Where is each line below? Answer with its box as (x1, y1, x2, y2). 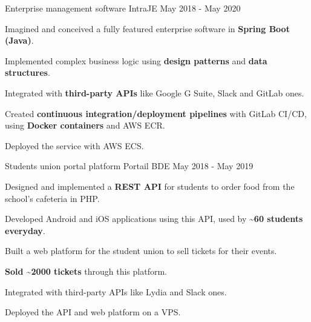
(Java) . (5, 34, 34, 47)
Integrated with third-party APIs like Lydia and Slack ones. (5, 285, 227, 298)
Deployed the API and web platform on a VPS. (5, 306, 181, 318)
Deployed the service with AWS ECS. (5, 139, 144, 152)
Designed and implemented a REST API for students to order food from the (5, 179, 295, 192)
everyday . (5, 224, 45, 236)
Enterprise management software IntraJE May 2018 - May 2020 (5, 2, 241, 14)
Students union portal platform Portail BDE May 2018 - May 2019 (5, 159, 254, 172)
